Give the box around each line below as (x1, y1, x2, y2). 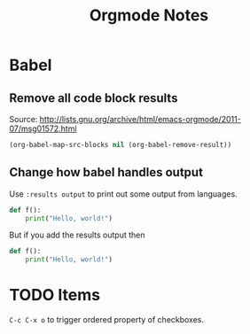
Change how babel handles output (9, 165, 204, 180)
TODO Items (9, 285, 100, 306)
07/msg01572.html (9, 123, 77, 134)
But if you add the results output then (9, 229, 145, 240)
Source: (9, 114, 38, 124)
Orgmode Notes (89, 5, 209, 26)
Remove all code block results (9, 90, 178, 105)
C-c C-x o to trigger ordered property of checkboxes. (9, 315, 205, 325)
